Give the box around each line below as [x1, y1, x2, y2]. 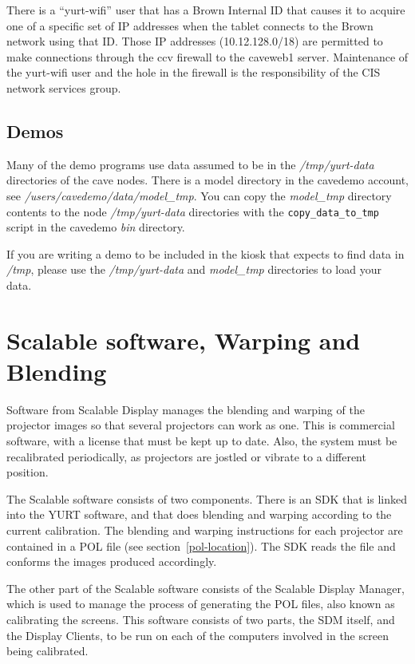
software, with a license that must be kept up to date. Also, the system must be [6, 433, 397, 449]
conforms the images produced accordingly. [6, 553, 217, 570]
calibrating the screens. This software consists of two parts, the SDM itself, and [6, 611, 395, 628]
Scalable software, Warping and [6, 323, 361, 356]
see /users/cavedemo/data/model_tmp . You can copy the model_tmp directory [6, 187, 392, 204]
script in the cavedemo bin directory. [6, 219, 185, 235]
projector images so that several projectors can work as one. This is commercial [6, 417, 395, 433]
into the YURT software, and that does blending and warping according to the [6, 506, 392, 523]
